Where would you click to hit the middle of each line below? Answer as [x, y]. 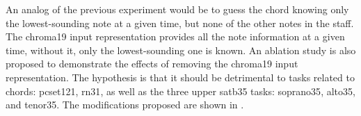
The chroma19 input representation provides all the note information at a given [175, 36]
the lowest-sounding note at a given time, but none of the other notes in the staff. [180, 23]
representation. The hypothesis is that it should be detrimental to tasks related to [180, 77]
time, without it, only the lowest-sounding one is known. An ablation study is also [181, 50]
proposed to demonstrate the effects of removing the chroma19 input [152, 64]
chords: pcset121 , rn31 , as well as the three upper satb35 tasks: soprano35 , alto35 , [180, 91]
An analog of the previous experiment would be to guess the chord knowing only [177, 9]
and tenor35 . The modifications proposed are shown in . [125, 105]
